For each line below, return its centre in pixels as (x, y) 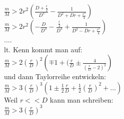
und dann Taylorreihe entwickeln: (55, 76)
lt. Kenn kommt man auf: (43, 49)
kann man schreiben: (81, 99)
